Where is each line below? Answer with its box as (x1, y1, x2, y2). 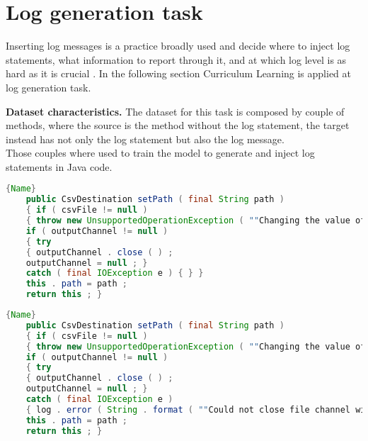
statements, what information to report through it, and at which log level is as (6, 52, 347, 67)
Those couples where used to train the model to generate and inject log (6, 145, 315, 160)
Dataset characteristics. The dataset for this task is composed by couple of (6, 104, 345, 118)
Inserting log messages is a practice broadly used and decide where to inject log (6, 38, 350, 53)
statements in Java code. (6, 159, 113, 174)
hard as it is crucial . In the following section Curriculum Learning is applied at (6, 66, 352, 81)
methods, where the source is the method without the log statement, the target (6, 118, 350, 133)
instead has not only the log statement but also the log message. (6, 131, 284, 146)
